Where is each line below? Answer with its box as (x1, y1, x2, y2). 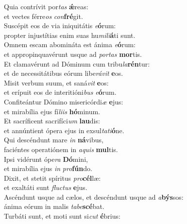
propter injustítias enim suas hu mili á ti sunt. (4, 30, 136, 40)
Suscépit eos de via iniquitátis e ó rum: (4, 20, 116, 31)
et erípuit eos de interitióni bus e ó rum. (4, 87, 117, 97)
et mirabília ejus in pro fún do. (4, 163, 92, 173)
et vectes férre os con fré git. (4, 11, 83, 21)
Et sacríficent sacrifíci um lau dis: (4, 116, 100, 126)
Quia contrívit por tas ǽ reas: (4, 1, 88, 11)
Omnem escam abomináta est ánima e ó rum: (4, 39, 136, 50)
